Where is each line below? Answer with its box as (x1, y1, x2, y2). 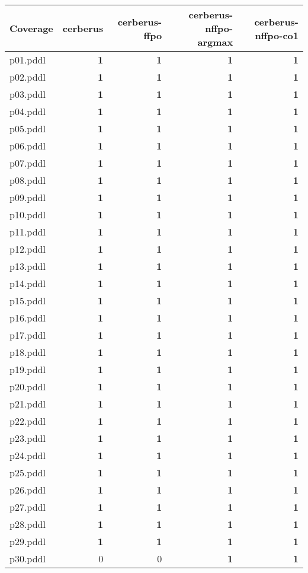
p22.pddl (9, 414, 46, 428)
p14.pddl (9, 276, 46, 290)
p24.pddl (9, 448, 46, 462)
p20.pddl (9, 380, 46, 393)
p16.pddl (9, 311, 46, 324)
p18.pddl (9, 345, 46, 359)
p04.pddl (9, 104, 46, 118)
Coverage (9, 21, 53, 35)
